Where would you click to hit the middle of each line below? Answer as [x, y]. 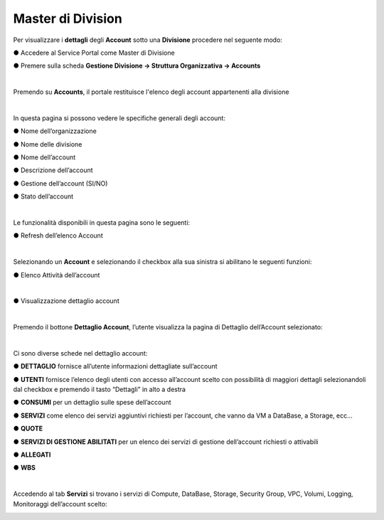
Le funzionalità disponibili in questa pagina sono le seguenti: [102, 223]
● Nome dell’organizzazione [55, 131]
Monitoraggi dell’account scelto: [60, 504]
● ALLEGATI [32, 455]
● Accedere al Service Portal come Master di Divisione [94, 53]
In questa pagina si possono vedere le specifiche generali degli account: [119, 118]
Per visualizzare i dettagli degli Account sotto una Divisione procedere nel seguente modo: [148, 40]
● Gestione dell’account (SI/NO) [60, 183]
